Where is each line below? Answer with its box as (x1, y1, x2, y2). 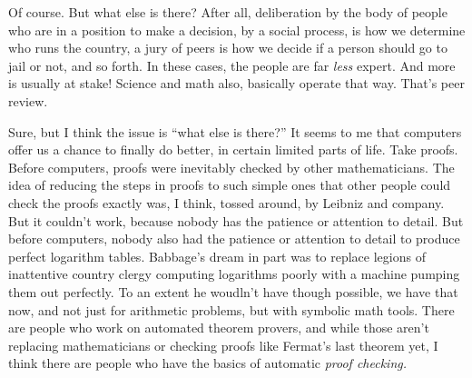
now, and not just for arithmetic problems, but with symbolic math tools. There (8, 300, 455, 319)
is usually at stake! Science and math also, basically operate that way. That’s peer (8, 74, 465, 93)
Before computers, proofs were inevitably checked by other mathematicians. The (8, 157, 455, 176)
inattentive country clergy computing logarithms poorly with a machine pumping (8, 264, 460, 283)
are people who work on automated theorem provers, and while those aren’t (8, 318, 429, 337)
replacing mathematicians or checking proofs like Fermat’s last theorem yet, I (8, 335, 438, 354)
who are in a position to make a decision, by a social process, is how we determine (8, 20, 466, 39)
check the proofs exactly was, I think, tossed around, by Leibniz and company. (8, 193, 445, 212)
